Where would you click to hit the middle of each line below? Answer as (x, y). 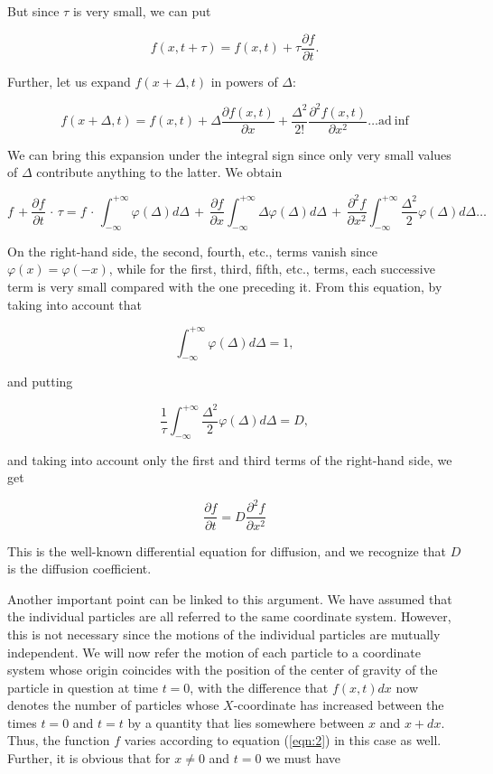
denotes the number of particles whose (113, 705)
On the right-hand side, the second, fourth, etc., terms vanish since (193, 251)
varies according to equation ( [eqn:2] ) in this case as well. (283, 740)
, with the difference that (259, 687)
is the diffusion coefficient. (79, 569)
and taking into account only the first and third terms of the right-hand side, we (230, 459)
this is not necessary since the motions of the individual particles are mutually (224, 634)
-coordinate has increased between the (339, 705)
